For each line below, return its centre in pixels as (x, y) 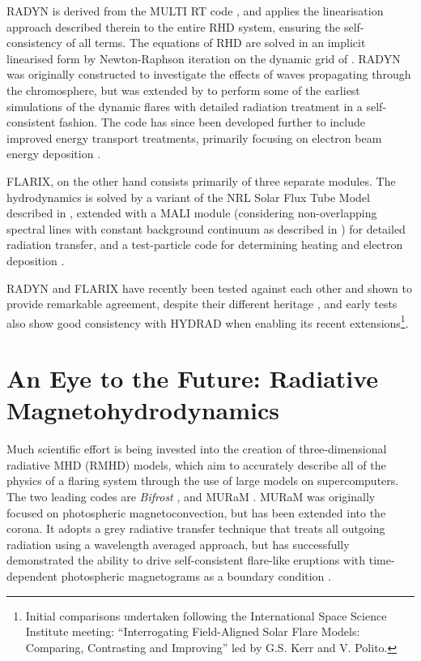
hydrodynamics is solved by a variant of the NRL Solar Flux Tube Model (188, 197)
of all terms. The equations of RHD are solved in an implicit (216, 43)
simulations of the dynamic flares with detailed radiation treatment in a (185, 106)
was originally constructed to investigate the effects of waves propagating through (209, 74)
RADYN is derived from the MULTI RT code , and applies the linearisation (195, 11)
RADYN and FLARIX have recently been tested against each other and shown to (209, 288)
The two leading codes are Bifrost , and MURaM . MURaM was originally (191, 497)
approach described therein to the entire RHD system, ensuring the (174, 26)
